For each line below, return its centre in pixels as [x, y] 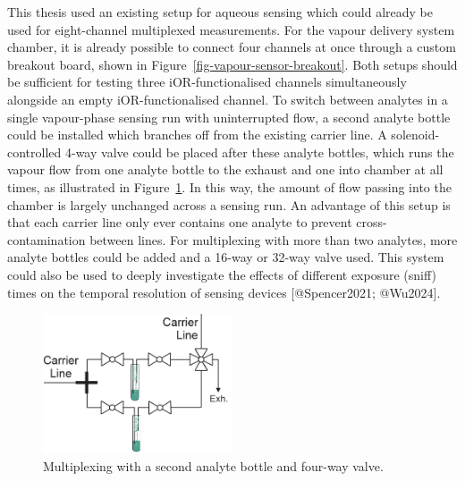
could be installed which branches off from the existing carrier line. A [197, 135]
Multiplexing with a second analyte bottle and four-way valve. [213, 465]
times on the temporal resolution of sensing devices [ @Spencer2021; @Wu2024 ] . [224, 292]
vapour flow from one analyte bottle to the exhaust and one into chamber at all [225, 169]
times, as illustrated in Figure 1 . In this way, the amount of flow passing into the [229, 186]
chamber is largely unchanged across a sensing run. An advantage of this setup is [229, 204]
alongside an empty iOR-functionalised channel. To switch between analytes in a [228, 99]
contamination [46, 239]
